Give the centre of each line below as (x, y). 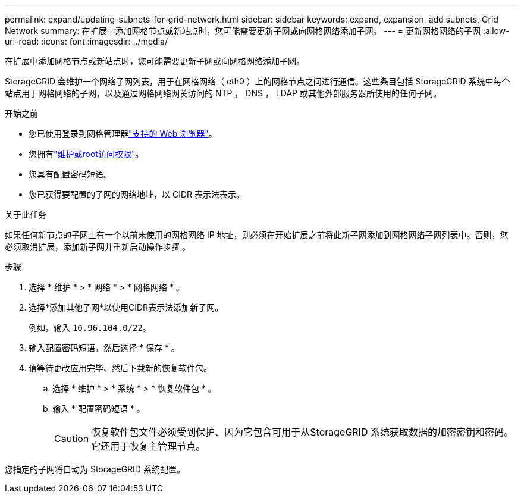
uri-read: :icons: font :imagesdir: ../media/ (86, 41)
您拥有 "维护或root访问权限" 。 (86, 154)
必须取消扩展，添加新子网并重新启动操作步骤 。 (98, 247)
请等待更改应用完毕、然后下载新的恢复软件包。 (120, 368)
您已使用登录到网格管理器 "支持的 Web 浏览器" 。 (123, 134)
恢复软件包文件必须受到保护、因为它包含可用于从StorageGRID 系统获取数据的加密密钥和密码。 (302, 432)
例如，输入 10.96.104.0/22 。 (90, 328)
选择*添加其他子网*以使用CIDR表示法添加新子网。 (126, 307)
